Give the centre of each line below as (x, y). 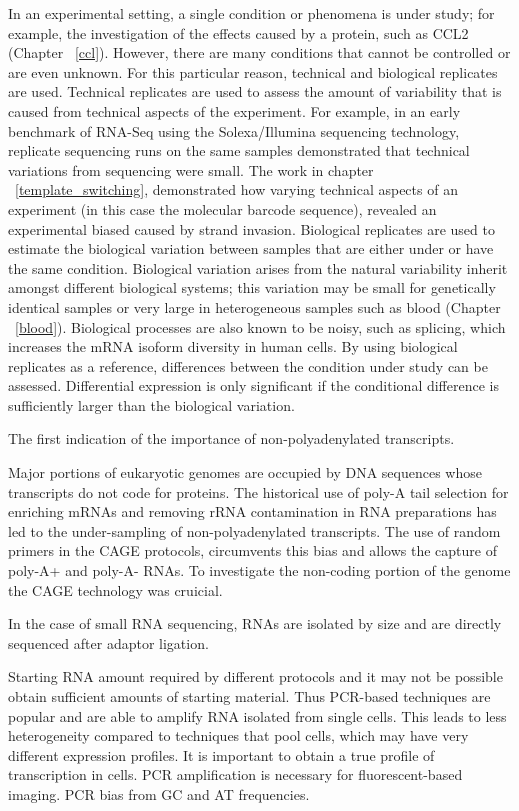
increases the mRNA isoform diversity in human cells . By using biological (233, 346)
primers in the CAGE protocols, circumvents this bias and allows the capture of (252, 550)
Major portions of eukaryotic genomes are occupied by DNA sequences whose (245, 472)
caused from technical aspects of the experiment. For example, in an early (234, 110)
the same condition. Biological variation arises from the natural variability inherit (258, 267)
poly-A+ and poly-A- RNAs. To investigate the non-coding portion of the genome (259, 570)
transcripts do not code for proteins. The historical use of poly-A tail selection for (258, 491)
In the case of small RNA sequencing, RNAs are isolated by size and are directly (255, 623)
